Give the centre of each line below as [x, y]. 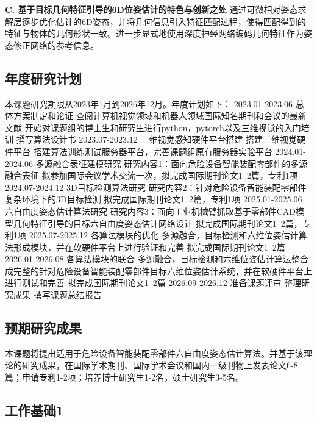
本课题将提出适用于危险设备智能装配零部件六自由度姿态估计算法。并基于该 [154, 353]
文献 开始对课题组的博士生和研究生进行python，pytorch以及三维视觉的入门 [153, 127]
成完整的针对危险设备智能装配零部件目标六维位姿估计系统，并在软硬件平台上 [158, 270]
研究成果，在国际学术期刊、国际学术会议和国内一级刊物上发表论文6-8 [160, 365]
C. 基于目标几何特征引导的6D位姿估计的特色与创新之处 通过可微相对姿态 [151, 9]
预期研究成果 [43, 328]
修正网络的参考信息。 [56, 45]
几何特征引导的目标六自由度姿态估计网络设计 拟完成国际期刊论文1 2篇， [158, 223]
